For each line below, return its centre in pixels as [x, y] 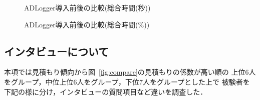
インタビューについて [57, 51]
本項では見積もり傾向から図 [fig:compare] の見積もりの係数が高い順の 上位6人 [130, 72]
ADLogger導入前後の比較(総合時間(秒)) [87, 7]
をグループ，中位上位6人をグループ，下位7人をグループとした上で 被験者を [127, 81]
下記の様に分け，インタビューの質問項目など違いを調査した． [106, 91]
